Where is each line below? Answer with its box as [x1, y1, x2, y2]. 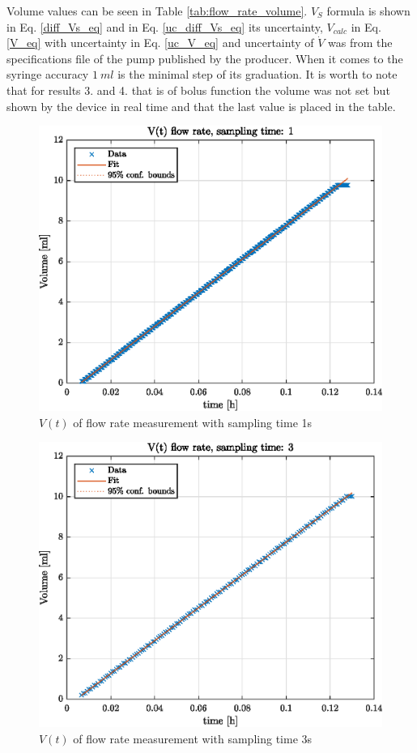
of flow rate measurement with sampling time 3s [73, 729, 313, 747]
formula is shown [326, 2, 411, 19]
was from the [328, 34, 393, 51]
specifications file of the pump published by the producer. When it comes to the [6, 49, 403, 66]
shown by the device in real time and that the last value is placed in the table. [6, 97, 396, 114]
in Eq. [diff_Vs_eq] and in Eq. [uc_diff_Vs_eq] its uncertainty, [6, 18, 323, 35]
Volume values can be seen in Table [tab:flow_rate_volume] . [6, 2, 308, 19]
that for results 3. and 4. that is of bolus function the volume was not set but [6, 81, 390, 98]
